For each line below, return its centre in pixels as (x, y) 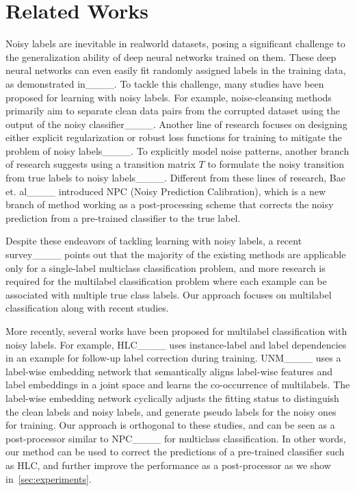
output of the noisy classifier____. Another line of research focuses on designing (176, 124)
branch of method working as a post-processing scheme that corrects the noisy (170, 204)
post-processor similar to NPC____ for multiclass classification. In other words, (176, 438)
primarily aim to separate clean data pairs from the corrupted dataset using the (173, 111)
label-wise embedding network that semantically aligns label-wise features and (169, 371)
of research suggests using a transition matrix (101, 164)
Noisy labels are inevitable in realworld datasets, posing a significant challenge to (175, 43)
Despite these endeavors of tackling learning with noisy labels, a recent (154, 241)
